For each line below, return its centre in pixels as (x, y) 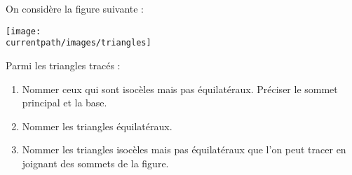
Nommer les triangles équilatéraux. (97, 126)
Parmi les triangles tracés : (63, 65)
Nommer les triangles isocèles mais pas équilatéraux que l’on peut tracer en (184, 149)
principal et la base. (65, 103)
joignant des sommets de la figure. (95, 163)
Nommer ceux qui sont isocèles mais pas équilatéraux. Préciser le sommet (180, 89)
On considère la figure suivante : (75, 8)
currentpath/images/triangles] (79, 43)
